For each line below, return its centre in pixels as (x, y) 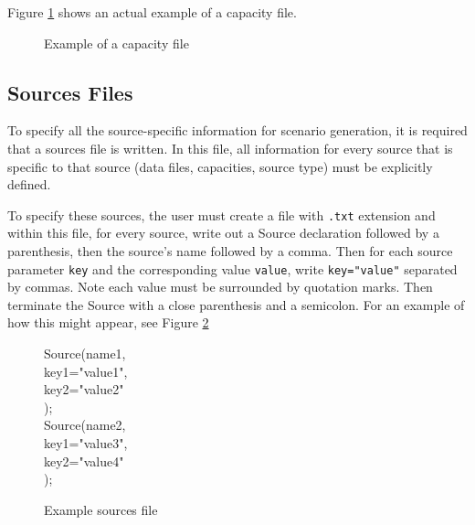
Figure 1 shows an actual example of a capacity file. (152, 12)
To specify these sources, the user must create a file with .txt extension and (222, 214)
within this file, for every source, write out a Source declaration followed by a (223, 233)
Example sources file (101, 509)
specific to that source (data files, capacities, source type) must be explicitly (220, 166)
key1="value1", (86, 371)
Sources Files (70, 92)
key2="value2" (84, 389)
